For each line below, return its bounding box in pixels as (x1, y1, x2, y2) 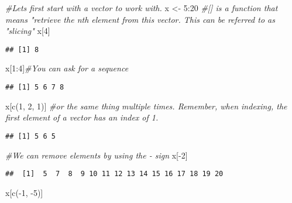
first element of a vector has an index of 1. (5, 111, 159, 123)
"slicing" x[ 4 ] (5, 25, 50, 37)
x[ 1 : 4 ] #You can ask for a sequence (5, 62, 129, 74)
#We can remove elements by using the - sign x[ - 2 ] (5, 149, 188, 161)
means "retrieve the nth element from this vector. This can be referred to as (5, 13, 275, 25)
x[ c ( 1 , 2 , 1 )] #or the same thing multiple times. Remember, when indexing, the (5, 99, 287, 112)
